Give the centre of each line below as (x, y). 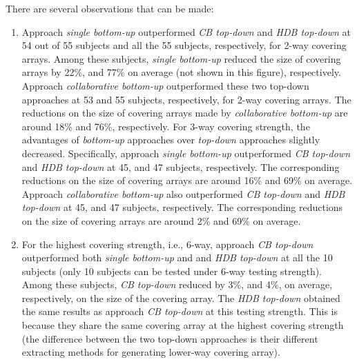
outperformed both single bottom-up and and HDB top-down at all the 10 (177, 257)
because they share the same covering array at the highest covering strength (183, 325)
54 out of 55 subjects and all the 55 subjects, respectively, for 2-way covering (184, 45)
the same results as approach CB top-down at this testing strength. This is (180, 311)
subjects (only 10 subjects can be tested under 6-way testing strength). (172, 271)
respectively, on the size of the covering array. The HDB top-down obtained (181, 297)
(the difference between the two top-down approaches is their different (170, 338)
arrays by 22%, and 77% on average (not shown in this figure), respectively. (181, 72)
